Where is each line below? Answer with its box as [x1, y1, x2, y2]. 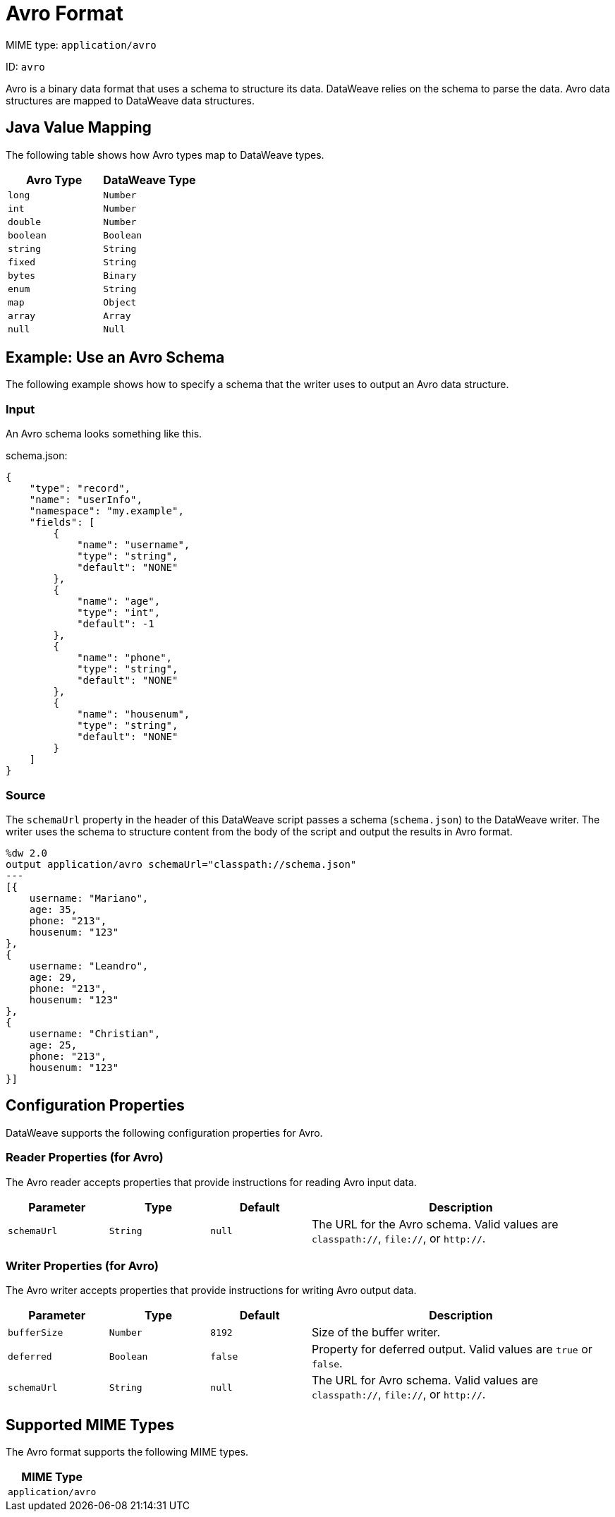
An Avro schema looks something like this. [6, 428, 202, 440]
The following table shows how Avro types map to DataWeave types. [6, 148, 324, 161]
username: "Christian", [29, 1027, 161, 1039]
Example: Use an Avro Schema [6, 349, 225, 367]
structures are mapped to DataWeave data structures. [6, 94, 255, 107]
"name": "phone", [77, 652, 173, 664]
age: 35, [29, 903, 78, 915]
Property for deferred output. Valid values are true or [311, 1342, 592, 1357]
